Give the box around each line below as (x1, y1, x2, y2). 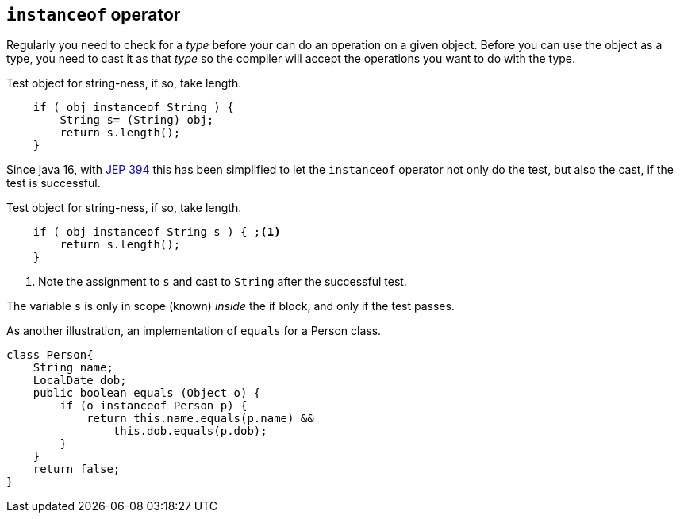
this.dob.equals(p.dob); (113, 425, 267, 438)
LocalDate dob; (33, 374, 127, 387)
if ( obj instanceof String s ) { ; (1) (33, 225, 281, 239)
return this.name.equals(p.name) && (86, 412, 314, 425)
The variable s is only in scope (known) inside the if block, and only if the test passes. (6, 299, 455, 313)
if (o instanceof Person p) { (60, 399, 248, 413)
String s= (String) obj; (60, 113, 214, 127)
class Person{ (6, 348, 94, 362)
